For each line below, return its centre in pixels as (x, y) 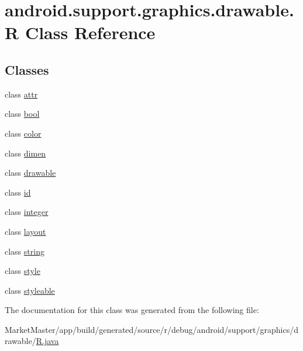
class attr (21, 94)
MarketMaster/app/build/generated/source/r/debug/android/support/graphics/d (152, 329)
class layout (25, 231)
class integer (27, 212)
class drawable (30, 173)
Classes (27, 69)
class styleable (30, 290)
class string (25, 251)
